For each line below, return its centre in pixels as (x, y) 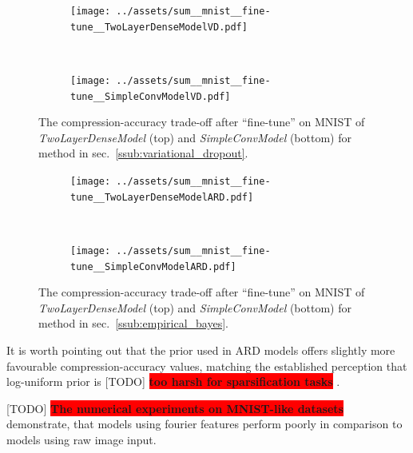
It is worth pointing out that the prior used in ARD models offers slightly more (201, 350)
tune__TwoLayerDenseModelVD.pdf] (159, 27)
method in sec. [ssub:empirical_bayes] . (133, 323)
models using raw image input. (81, 439)
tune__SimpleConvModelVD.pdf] (151, 96)
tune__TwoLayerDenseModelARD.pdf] (162, 197)
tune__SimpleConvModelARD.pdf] (153, 266)
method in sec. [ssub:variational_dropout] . (143, 153)
